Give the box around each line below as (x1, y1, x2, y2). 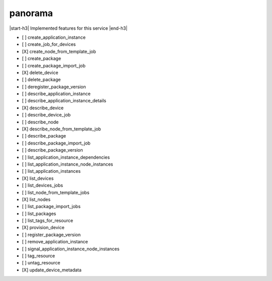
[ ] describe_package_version (22, 147, 83, 153)
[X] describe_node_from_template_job (22, 126, 101, 132)
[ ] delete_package (22, 77, 61, 83)
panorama (9, 8, 53, 19)
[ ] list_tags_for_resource (22, 218, 73, 224)
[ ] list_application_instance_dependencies (22, 154, 110, 160)
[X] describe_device (22, 105, 64, 111)
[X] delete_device (22, 69, 58, 76)
